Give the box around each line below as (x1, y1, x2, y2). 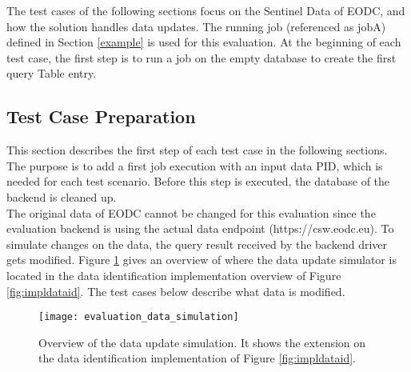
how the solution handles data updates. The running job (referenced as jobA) (6, 18, 386, 34)
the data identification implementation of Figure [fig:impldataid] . (38, 350, 356, 366)
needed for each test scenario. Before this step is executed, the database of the (6, 173, 390, 190)
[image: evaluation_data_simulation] (38, 311, 239, 323)
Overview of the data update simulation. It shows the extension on (38, 334, 366, 350)
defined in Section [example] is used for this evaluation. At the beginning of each (6, 34, 401, 50)
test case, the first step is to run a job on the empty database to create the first (6, 49, 397, 66)
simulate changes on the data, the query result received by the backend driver (6, 235, 388, 252)
